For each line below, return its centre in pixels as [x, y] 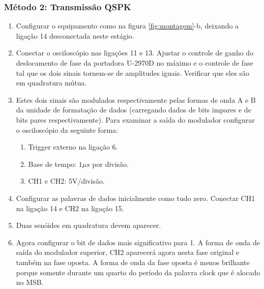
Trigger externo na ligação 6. [73, 147]
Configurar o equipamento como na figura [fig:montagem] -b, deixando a [127, 26]
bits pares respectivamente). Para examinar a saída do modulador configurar [135, 119]
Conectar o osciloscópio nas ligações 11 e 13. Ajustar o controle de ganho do [135, 53]
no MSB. [30, 282]
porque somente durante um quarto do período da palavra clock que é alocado [138, 272]
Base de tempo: [52, 164]
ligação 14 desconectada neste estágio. [75, 35]
